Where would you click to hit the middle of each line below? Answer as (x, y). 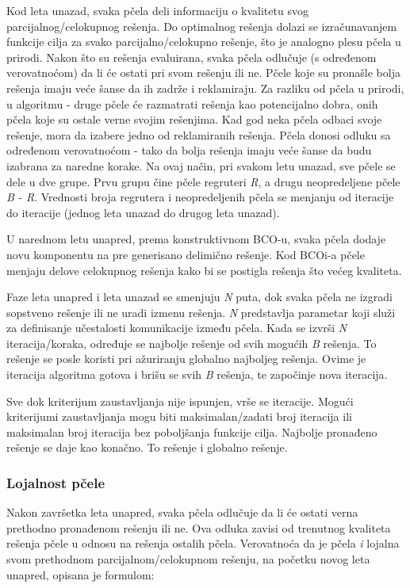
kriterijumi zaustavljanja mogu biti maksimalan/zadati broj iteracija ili (179, 416)
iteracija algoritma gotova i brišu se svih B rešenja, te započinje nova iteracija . (197, 374)
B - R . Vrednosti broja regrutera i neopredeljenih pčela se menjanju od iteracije (200, 197)
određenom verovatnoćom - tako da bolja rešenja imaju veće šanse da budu (189, 150)
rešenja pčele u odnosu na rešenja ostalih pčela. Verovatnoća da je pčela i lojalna (203, 543)
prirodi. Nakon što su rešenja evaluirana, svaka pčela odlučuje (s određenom (192, 57)
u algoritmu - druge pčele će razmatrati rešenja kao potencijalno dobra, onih (192, 103)
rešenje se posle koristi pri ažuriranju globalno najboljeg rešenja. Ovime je (186, 359)
